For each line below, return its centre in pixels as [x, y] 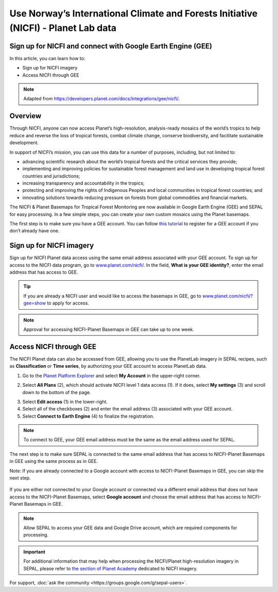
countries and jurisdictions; [51, 176]
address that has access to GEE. [44, 272]
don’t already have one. [34, 231]
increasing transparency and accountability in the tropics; [83, 183]
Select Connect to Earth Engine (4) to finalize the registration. [88, 416]
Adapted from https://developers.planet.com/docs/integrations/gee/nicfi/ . [102, 99]
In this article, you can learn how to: [47, 58]
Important [34, 552]
